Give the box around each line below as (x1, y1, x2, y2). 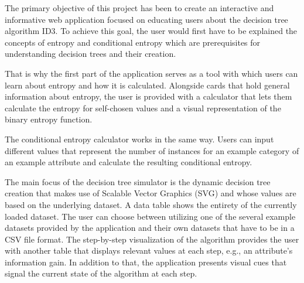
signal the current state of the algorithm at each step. (5, 267, 197, 279)
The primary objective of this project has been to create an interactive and (5, 2, 274, 13)
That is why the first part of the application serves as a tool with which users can (5, 67, 298, 79)
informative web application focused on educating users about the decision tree (5, 13, 288, 25)
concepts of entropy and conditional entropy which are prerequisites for (5, 36, 261, 48)
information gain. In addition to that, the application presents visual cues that (5, 255, 287, 268)
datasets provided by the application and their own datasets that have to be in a (5, 221, 295, 234)
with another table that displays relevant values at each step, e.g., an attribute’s (5, 244, 293, 257)
